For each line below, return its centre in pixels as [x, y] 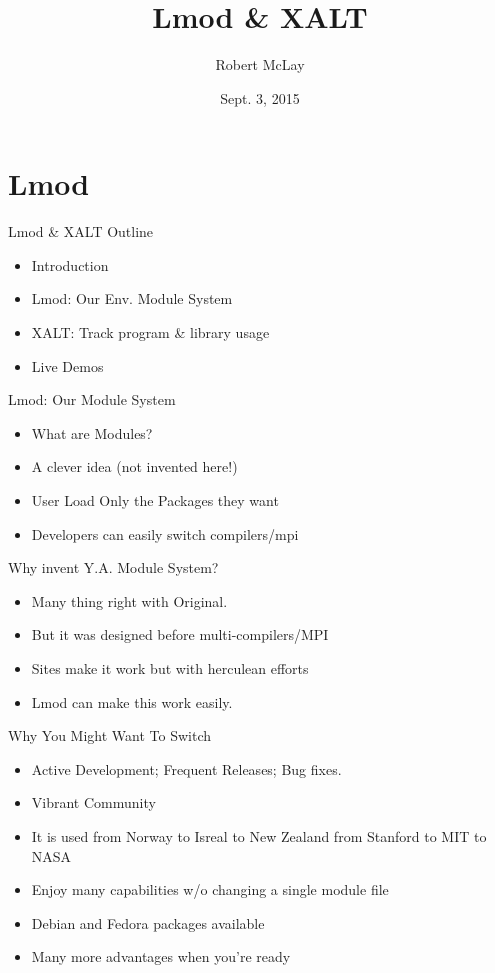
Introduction [70, 264]
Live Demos [67, 365]
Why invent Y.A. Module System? [113, 567]
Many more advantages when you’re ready [161, 956]
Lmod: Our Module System [92, 399]
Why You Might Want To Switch [110, 735]
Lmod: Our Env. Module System [132, 298]
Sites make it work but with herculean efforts [170, 667]
